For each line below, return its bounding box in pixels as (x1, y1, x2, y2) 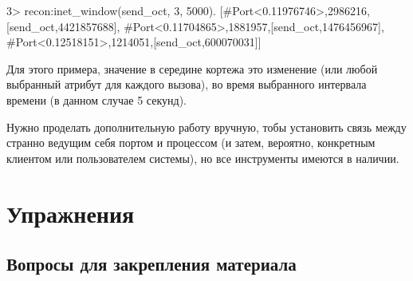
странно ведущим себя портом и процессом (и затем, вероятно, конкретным (6, 134, 376, 151)
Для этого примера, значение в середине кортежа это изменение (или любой (6, 60, 378, 77)
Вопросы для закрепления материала (6, 251, 297, 276)
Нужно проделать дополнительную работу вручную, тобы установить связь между (6, 118, 407, 135)
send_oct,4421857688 (9, 18, 114, 34)
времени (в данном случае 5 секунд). (6, 91, 187, 108)
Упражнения (6, 196, 135, 229)
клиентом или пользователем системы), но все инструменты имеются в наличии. (6, 149, 399, 166)
